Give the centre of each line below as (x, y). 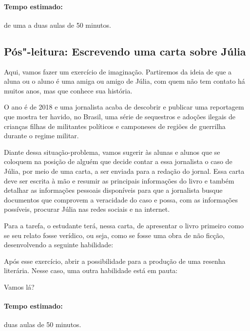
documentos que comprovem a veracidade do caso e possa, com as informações (121, 199)
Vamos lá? (19, 286)
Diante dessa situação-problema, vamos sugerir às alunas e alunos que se (112, 152)
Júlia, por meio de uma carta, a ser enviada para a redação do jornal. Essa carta (124, 171)
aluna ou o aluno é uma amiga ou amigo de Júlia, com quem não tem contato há (125, 81)
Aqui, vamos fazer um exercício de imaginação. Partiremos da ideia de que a (118, 71)
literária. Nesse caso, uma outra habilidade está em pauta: (91, 270)
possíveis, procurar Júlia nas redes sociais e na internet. (87, 209)
